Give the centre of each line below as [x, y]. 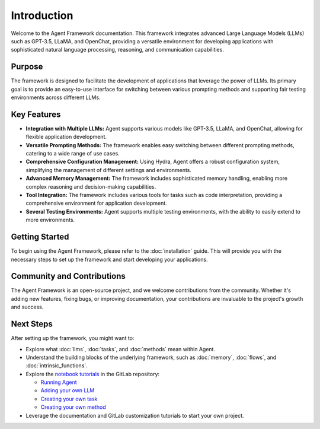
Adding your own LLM [68, 390]
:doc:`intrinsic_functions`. [57, 366]
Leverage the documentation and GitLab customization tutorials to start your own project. [135, 415]
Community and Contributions [68, 276]
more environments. [50, 220]
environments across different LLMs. [56, 97]
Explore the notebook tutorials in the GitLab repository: [93, 374]
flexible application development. [66, 137]
